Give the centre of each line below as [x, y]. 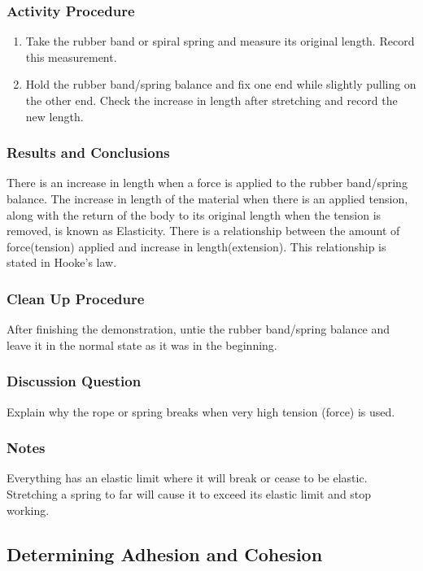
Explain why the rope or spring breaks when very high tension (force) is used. [201, 411]
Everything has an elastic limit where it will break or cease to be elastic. [187, 478]
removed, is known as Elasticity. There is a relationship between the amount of [203, 231]
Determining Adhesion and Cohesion [165, 554]
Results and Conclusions [88, 153]
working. [28, 510]
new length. [55, 116]
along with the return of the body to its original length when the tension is [194, 214]
